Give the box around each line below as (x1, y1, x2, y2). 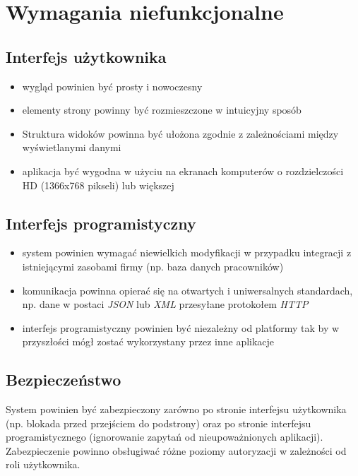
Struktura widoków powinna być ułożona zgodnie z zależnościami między (22, 126, 339, 141)
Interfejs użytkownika (6, 45, 167, 67)
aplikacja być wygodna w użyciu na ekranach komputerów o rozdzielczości (22, 163, 344, 178)
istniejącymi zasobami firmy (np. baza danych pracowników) (22, 258, 284, 273)
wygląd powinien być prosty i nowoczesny (22, 78, 203, 93)
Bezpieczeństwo (6, 369, 121, 391)
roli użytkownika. (6, 457, 80, 472)
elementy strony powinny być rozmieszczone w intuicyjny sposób (22, 102, 302, 117)
